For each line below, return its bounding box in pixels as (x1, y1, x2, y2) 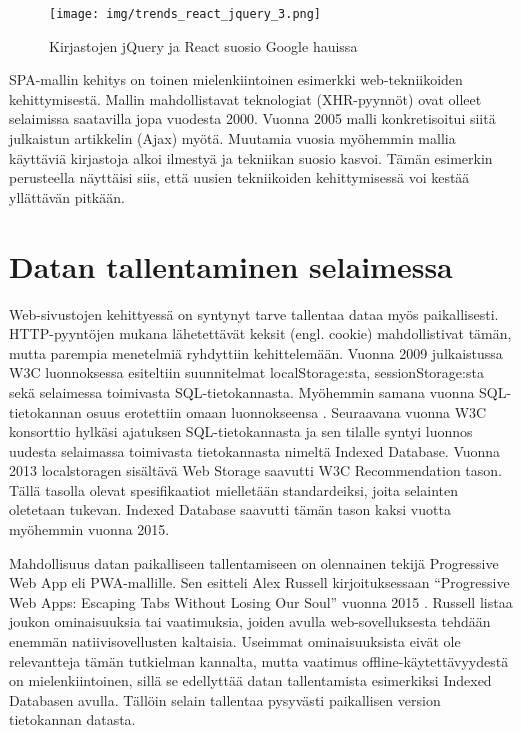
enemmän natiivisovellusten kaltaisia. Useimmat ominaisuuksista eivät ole (9, 631, 461, 652)
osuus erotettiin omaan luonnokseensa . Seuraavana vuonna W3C (86, 401, 487, 422)
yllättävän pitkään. (9, 186, 125, 207)
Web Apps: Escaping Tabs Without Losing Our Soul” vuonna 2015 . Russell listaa (9, 591, 513, 612)
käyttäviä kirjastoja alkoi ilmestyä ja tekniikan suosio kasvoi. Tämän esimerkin (9, 147, 493, 168)
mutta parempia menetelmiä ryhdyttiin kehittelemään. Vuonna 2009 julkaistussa (9, 342, 503, 363)
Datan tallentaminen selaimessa (9, 245, 453, 286)
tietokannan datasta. (9, 709, 136, 730)
